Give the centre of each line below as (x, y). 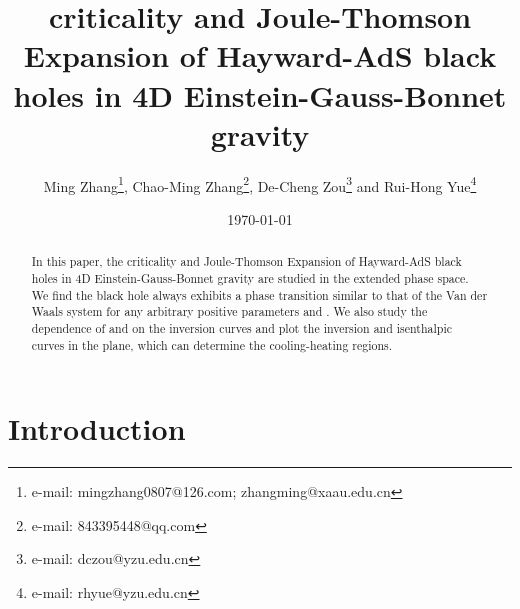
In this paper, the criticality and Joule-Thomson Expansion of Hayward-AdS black (246, 261)
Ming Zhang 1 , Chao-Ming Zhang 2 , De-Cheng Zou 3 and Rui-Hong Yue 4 (260, 184)
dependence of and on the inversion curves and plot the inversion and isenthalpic (241, 327)
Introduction (97, 428)
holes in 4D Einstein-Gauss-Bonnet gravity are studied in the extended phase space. (250, 277)
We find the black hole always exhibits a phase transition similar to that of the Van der (259, 294)
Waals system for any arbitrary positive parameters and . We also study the (229, 311)
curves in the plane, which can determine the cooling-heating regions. (212, 344)
